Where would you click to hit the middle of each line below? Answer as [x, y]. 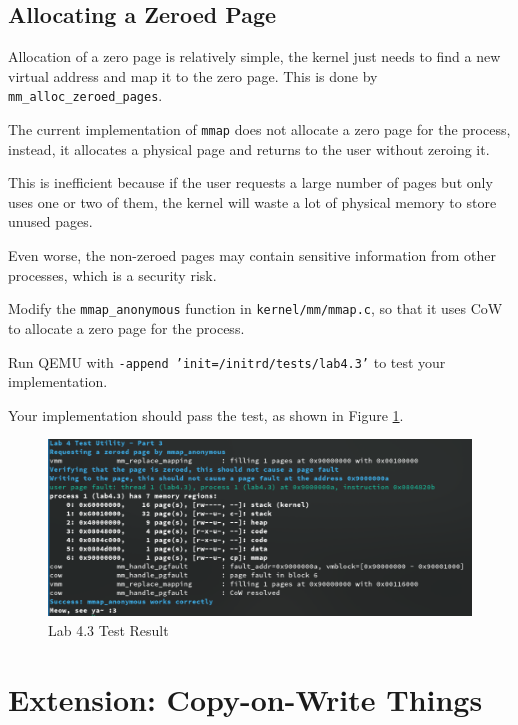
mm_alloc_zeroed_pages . [85, 95]
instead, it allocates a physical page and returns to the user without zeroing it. [249, 148]
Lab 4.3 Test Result [108, 629]
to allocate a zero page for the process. [126, 327]
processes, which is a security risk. [112, 274]
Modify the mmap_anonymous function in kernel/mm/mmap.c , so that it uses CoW [255, 308]
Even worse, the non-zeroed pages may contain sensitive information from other [252, 255]
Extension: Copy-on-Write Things [245, 698]
